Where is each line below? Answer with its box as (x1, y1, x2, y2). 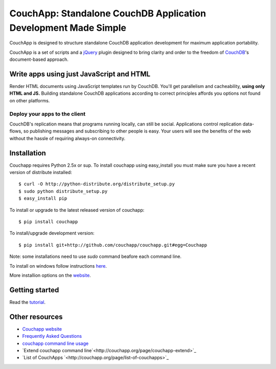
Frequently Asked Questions (22, 333, 82, 339)
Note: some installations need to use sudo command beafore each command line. (9, 253, 181, 259)
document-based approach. (9, 56, 69, 62)
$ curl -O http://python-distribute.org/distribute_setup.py (18, 181, 175, 187)
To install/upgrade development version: (9, 230, 95, 236)
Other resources (9, 312, 63, 321)
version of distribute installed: (9, 169, 73, 176)
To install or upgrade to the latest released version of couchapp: (9, 207, 145, 213)
